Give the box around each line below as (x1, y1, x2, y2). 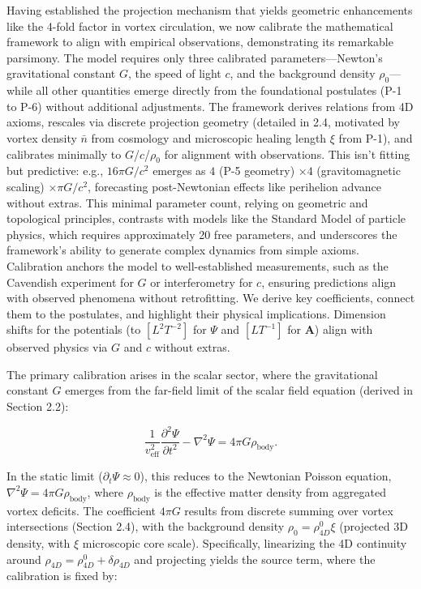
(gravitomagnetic (316, 162, 401, 179)
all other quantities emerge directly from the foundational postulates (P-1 (36, 82, 402, 99)
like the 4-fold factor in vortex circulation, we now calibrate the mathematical (6, 17, 393, 34)
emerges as (153, 162, 206, 179)
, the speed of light (127, 65, 221, 82)
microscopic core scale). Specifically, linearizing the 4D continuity (82, 535, 407, 552)
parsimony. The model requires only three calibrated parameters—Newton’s (6, 49, 383, 66)
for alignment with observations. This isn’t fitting (164, 145, 410, 162)
